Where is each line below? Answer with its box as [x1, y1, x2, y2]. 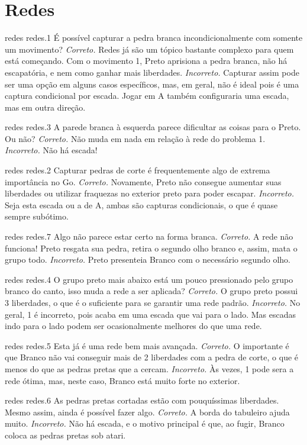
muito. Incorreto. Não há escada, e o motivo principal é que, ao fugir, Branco [5, 417, 285, 430]
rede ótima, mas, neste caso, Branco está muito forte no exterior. [5, 374, 240, 386]
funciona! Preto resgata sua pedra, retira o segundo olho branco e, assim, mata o [5, 241, 298, 254]
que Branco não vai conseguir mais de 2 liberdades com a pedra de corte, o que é [5, 351, 299, 363]
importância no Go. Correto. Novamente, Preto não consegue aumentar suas [5, 175, 282, 188]
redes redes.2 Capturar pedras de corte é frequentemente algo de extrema [5, 164, 270, 176]
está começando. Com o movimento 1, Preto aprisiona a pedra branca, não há [5, 54, 287, 67]
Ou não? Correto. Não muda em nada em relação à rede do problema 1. [5, 132, 266, 144]
